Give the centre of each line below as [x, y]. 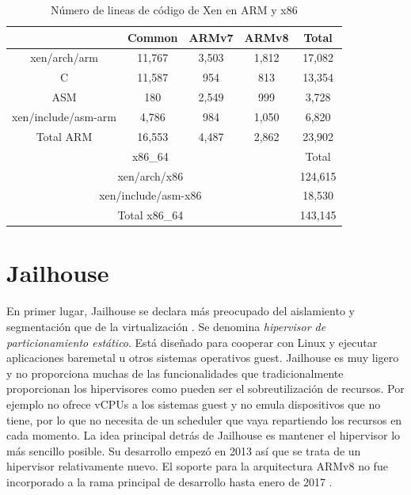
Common [152, 37]
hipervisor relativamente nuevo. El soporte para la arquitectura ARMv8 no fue [197, 466]
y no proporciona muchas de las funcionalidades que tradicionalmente [175, 373]
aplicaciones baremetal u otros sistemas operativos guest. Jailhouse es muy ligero [203, 358]
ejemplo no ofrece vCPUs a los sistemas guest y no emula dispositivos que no [194, 404]
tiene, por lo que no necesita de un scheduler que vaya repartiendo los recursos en [204, 419]
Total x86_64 [150, 215]
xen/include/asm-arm [64, 116]
